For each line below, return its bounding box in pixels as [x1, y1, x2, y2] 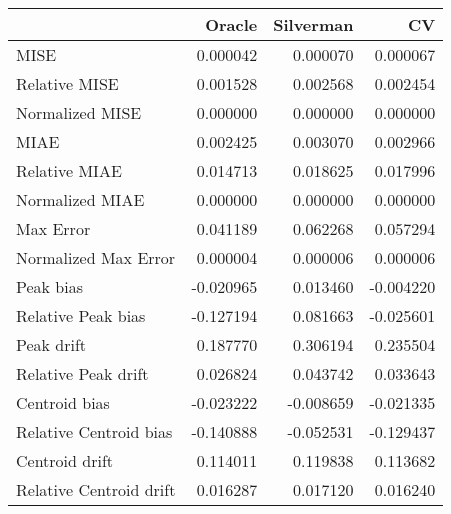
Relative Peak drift [16, 362, 149, 385]
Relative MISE [16, 72, 119, 95]
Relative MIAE [16, 159, 122, 182]
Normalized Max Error [16, 246, 176, 269]
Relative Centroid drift [16, 478, 176, 501]
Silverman [273, 13, 354, 36]
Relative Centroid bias [16, 420, 173, 443]
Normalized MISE [16, 101, 142, 124]
